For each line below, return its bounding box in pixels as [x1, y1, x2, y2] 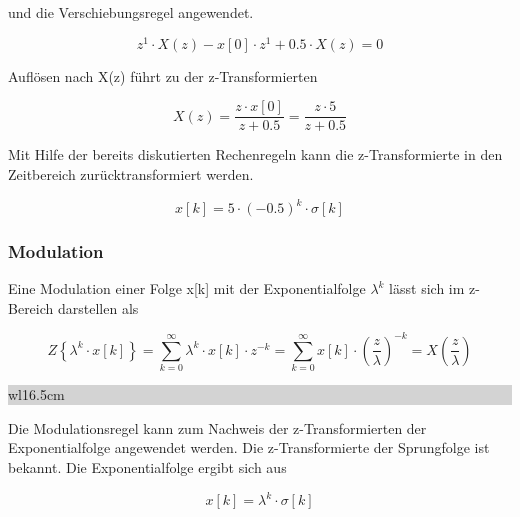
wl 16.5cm [8, 384, 65, 405]
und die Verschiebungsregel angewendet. [8, 2, 254, 22]
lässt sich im [389, 278, 465, 299]
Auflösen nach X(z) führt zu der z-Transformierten [8, 65, 318, 86]
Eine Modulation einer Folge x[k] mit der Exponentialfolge [8, 278, 366, 299]
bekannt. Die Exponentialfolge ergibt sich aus [8, 457, 287, 478]
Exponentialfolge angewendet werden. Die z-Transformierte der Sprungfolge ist [8, 437, 490, 458]
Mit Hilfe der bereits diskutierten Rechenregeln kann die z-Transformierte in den [8, 144, 503, 165]
